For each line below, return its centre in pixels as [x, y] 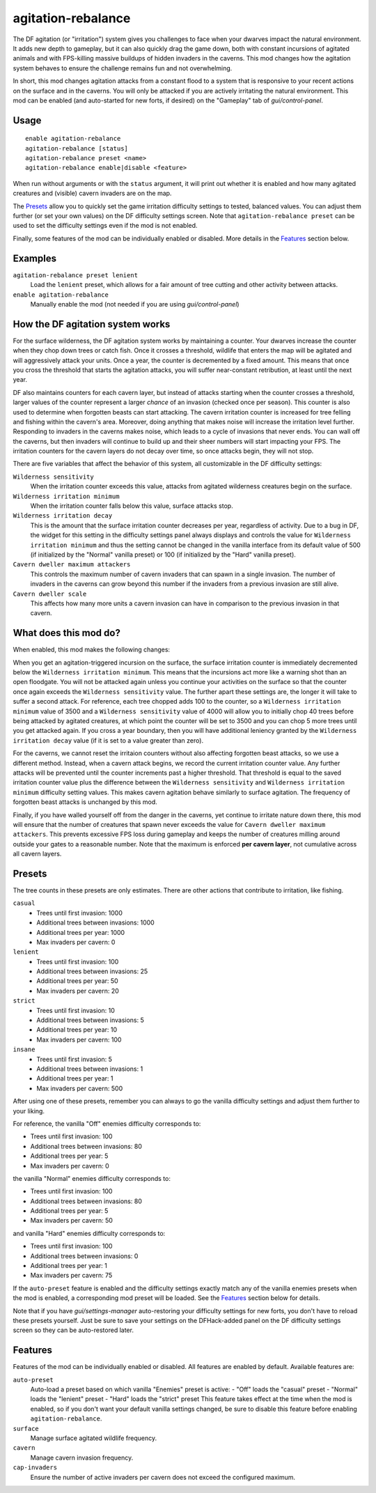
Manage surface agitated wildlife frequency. [94, 1438]
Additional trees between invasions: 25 [92, 971]
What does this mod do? [67, 633]
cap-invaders [35, 1468]
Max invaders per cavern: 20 [78, 991]
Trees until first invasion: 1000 [80, 913]
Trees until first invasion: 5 [75, 1059]
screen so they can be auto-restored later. [73, 1330]
